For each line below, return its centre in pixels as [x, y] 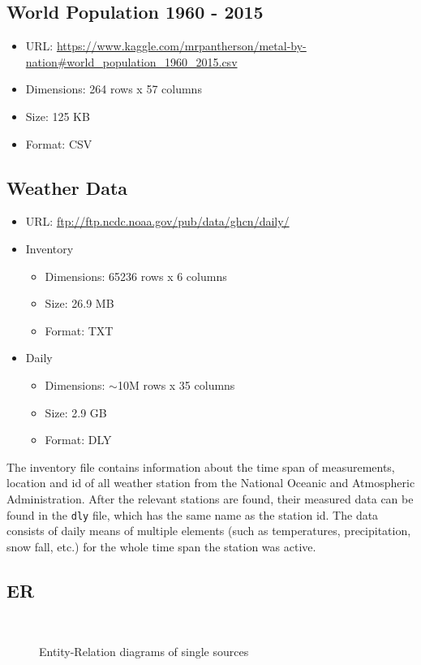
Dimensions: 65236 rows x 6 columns [136, 276]
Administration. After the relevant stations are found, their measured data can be [210, 498]
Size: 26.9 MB [79, 303]
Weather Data [67, 187]
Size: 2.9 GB [76, 412]
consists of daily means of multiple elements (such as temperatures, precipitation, [209, 531]
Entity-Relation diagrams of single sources [144, 652]
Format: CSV [59, 143]
